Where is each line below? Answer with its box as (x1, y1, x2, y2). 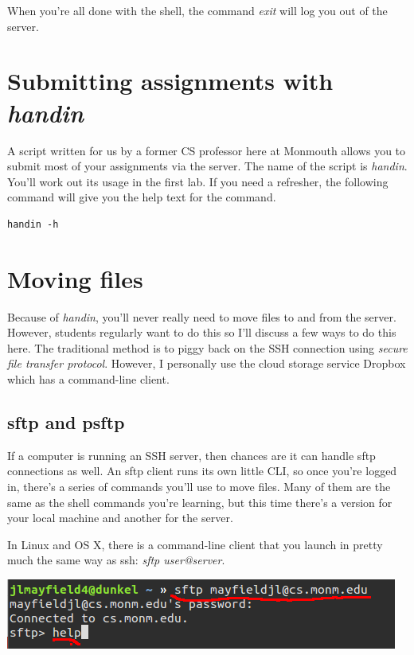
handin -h (7, 218, 59, 230)
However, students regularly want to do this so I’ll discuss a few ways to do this (7, 324, 396, 341)
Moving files (7, 262, 143, 294)
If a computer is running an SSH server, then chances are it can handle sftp (7, 446, 376, 463)
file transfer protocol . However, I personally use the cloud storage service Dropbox (7, 355, 406, 372)
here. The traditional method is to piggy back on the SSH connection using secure (7, 339, 408, 356)
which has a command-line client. (7, 370, 170, 387)
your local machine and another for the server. (7, 509, 233, 526)
